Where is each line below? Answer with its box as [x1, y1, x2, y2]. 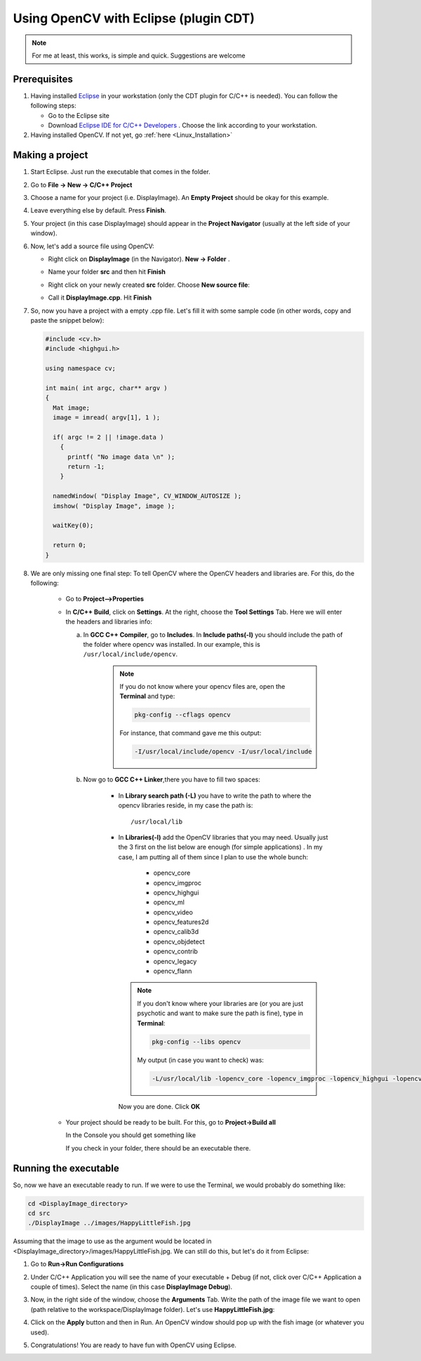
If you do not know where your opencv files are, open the [119, 683, 286, 691]
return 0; [53, 541, 87, 549]
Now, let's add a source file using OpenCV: [30, 242, 154, 250]
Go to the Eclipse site [48, 111, 110, 119]
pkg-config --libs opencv [152, 1038, 241, 1045]
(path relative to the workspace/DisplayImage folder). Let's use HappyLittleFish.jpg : [30, 1305, 275, 1313]
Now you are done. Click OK [118, 1102, 201, 1111]
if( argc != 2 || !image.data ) [53, 433, 164, 441]
